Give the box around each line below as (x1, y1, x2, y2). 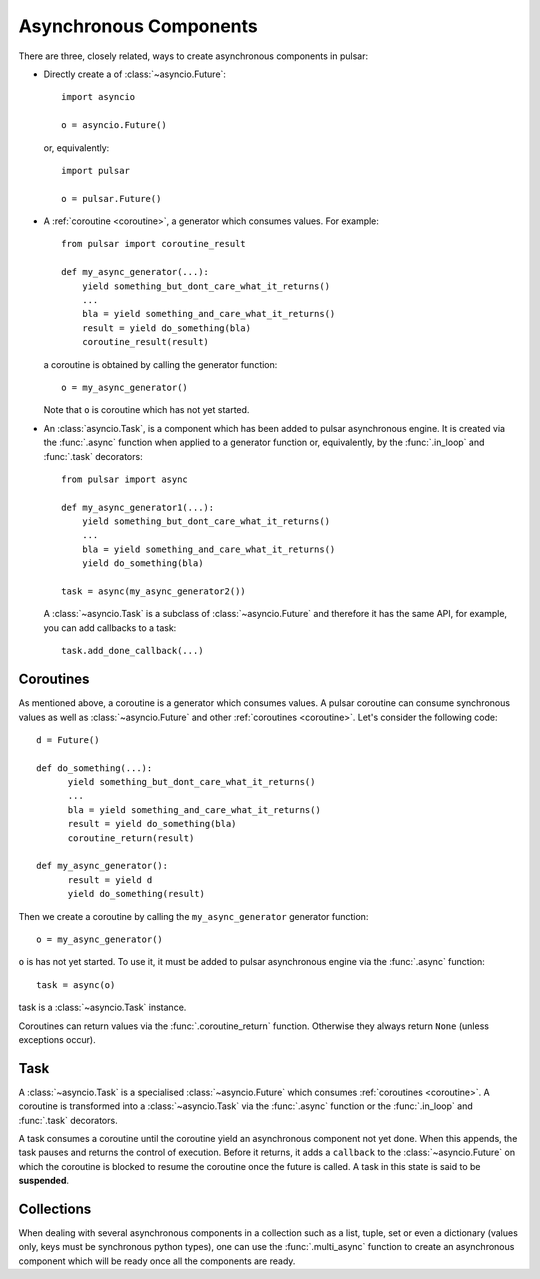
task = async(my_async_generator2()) (61, 586, 247, 597)
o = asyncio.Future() (61, 120, 167, 131)
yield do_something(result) (67, 888, 205, 900)
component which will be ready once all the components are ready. (18, 1255, 296, 1267)
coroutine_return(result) (67, 832, 195, 844)
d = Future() (36, 734, 100, 745)
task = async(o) (36, 979, 116, 990)
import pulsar (61, 165, 130, 176)
